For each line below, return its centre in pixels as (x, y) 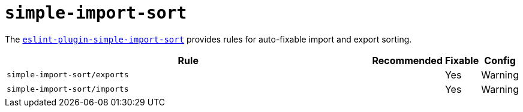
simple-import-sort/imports (68, 89)
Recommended (407, 60)
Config (500, 60)
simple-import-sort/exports (68, 75)
